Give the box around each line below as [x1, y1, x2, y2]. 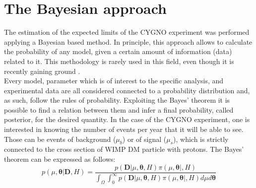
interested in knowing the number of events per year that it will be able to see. [4, 124, 244, 134]
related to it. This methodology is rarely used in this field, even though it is [4, 56, 234, 66]
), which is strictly [173, 133, 229, 144]
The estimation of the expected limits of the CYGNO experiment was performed [4, 27, 250, 37]
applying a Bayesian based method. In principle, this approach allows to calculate [4, 36, 253, 47]
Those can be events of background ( [4, 133, 116, 144]
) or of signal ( [122, 133, 167, 144]
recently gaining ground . [4, 65, 80, 76]
